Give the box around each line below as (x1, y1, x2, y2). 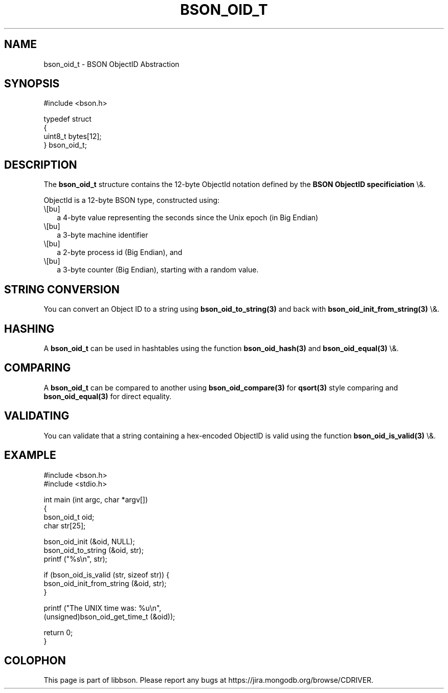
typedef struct (43, 114, 92, 124)
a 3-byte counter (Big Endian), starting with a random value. (57, 265, 259, 274)
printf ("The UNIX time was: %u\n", (43, 603, 162, 612)
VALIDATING (4, 409, 70, 423)
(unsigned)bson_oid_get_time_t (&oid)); (43, 612, 175, 621)
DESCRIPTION (4, 158, 77, 171)
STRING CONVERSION (4, 283, 120, 296)
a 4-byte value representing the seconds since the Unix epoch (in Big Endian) (57, 213, 319, 222)
